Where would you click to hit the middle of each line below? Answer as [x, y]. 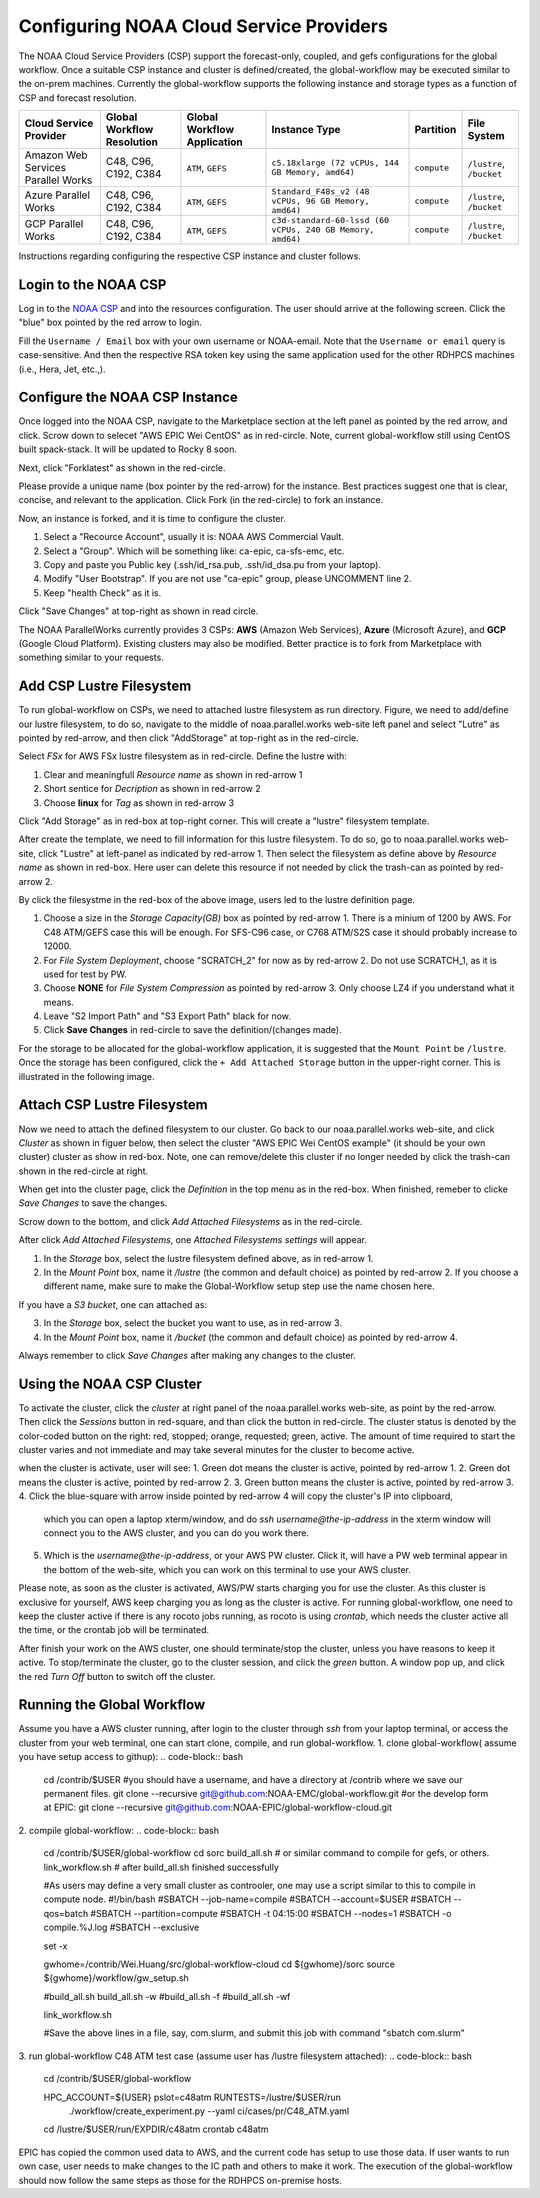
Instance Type [306, 130]
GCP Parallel [54, 223]
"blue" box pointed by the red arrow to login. [110, 322]
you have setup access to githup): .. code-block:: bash [131, 1757]
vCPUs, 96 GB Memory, [320, 201]
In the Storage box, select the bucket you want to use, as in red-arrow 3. [192, 1323]
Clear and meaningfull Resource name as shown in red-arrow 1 [173, 774]
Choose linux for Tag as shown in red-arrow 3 [139, 802]
